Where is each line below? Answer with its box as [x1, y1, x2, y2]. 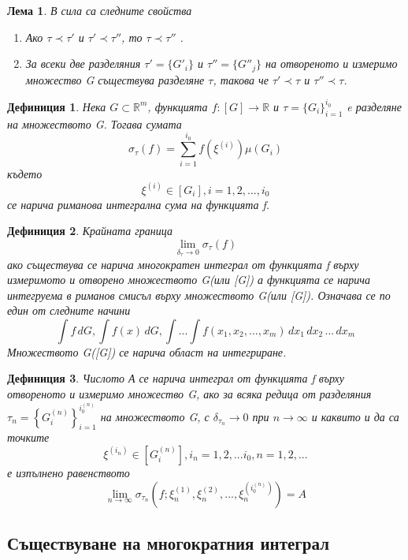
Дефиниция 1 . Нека [7, 98, 106, 114]
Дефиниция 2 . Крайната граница [7, 222, 172, 239]
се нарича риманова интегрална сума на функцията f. [7, 196, 270, 212]
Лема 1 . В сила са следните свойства [7, 2, 192, 18]
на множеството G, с [100, 408, 210, 424]
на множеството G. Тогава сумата [7, 115, 182, 132]
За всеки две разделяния [25, 55, 141, 72]
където [7, 165, 43, 181]
